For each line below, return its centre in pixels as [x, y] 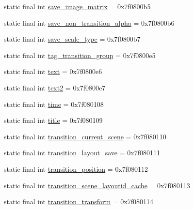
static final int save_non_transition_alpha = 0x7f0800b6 [89, 22]
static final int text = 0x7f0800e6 [53, 71]
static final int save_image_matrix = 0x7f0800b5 [77, 6]
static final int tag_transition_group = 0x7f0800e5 [80, 55]
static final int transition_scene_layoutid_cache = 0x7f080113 [97, 185]
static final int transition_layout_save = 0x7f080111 [82, 153]
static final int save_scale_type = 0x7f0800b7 [72, 39]
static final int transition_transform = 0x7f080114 [79, 202]
